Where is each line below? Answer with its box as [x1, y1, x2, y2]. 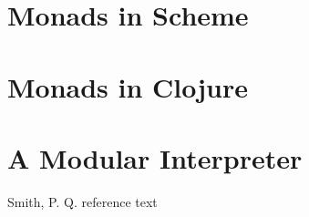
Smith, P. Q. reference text [7, 191, 158, 211]
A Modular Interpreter [7, 139, 303, 176]
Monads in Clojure [7, 67, 249, 105]
